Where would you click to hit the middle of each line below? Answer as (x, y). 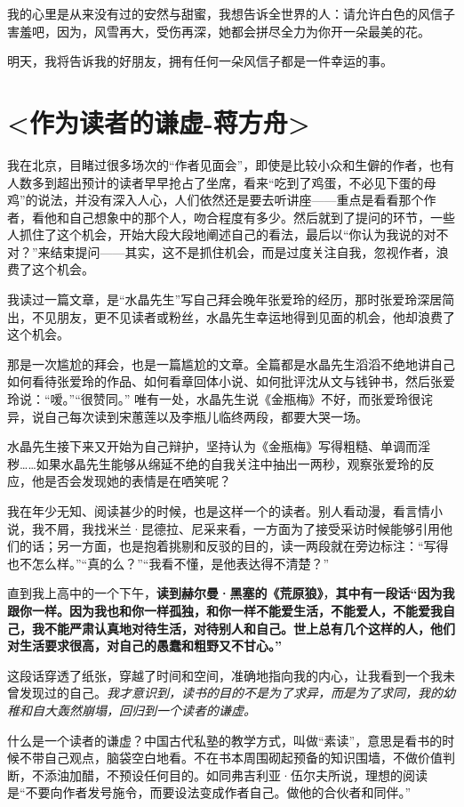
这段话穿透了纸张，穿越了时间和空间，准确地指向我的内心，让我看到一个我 (225, 675)
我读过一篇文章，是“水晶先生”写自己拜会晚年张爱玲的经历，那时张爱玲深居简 (231, 299)
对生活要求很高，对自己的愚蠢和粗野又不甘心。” (144, 646)
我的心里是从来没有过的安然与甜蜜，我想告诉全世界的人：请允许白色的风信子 (231, 13)
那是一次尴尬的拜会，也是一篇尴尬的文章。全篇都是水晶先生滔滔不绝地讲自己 (231, 363)
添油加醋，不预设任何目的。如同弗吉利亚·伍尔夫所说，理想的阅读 (236, 775)
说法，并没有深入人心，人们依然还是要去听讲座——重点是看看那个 (231, 200)
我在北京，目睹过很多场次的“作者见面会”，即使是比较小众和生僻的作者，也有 (231, 164)
